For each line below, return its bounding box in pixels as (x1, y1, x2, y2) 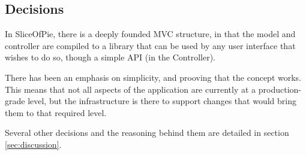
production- (258, 83, 301, 95)
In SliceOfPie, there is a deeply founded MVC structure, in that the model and (5, 28, 296, 40)
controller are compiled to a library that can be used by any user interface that (5, 39, 296, 51)
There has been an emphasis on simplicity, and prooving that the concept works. (5, 71, 302, 83)
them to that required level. (5, 106, 107, 118)
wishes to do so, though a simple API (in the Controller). (5, 51, 215, 63)
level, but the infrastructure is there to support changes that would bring (28, 95, 296, 107)
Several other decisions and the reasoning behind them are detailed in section (5, 126, 289, 139)
